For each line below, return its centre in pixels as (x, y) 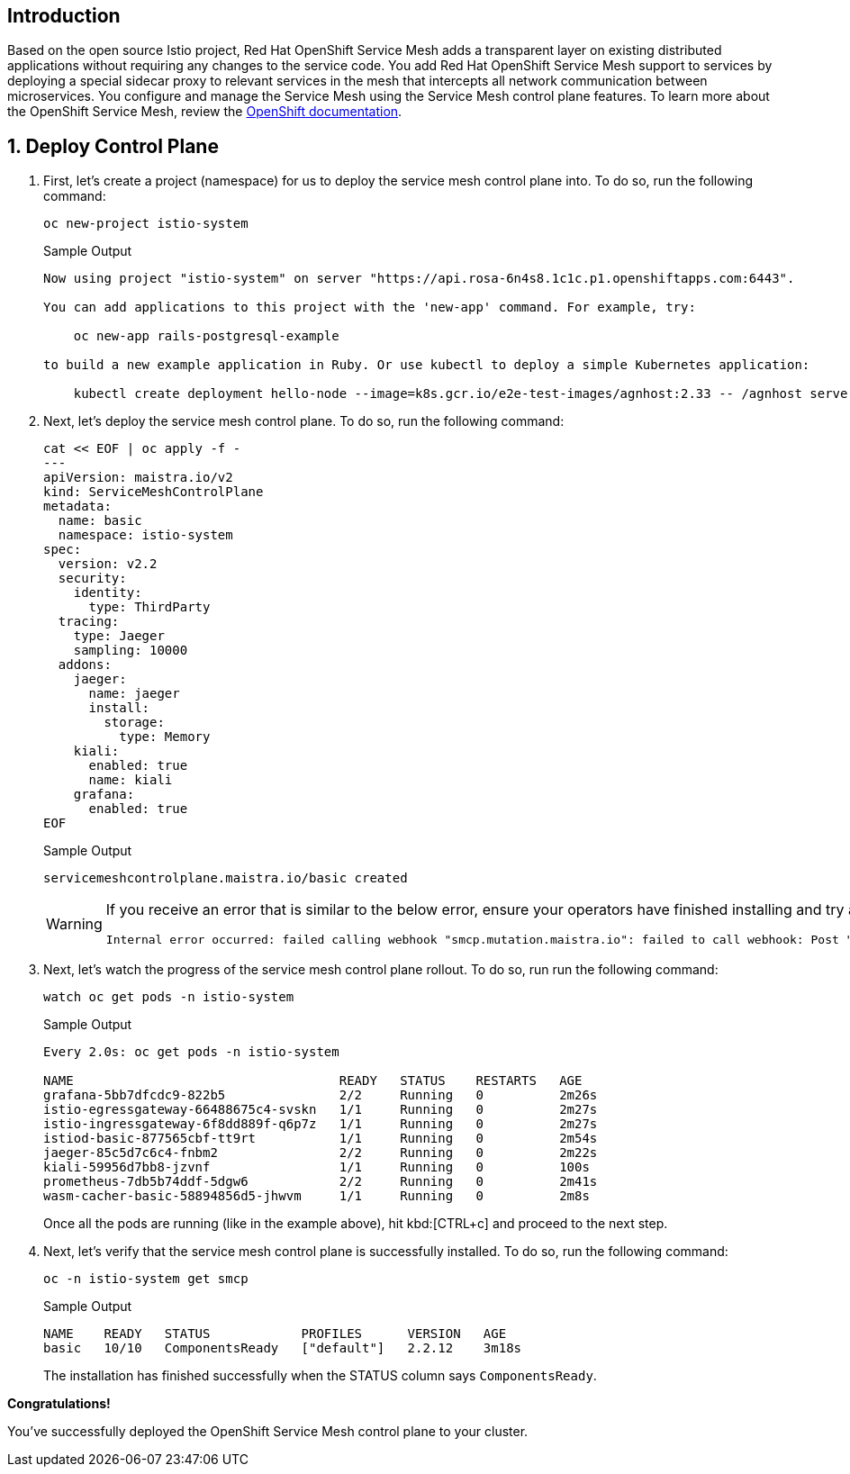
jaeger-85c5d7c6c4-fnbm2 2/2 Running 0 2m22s (321, 1153)
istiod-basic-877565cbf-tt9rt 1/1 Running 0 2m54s (321, 1139)
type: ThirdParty (149, 607)
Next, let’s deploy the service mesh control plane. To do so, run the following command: (304, 421)
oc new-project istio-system (146, 224)
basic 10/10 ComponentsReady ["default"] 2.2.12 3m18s (283, 1348)
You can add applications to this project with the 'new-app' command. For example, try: (370, 307)
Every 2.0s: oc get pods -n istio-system (191, 1052)
